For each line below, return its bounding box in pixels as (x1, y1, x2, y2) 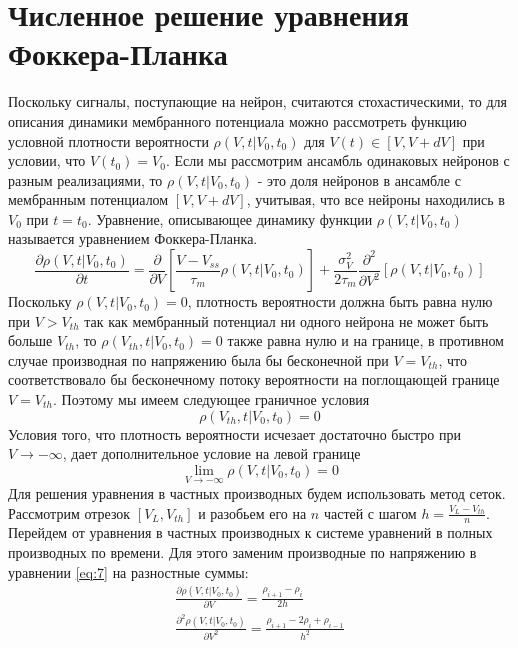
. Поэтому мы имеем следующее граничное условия (52, 389, 370, 410)
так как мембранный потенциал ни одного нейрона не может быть (84, 310, 489, 331)
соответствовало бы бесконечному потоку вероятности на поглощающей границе (8, 369, 500, 390)
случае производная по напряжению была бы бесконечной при (8, 349, 389, 370)
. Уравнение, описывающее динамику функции (87, 208, 373, 229)
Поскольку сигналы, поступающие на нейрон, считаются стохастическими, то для (8, 91, 508, 112)
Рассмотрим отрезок (8, 502, 131, 523)
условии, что (8, 150, 86, 171)
